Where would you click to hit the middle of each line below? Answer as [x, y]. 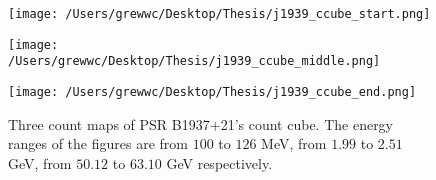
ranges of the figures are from [98, 143]
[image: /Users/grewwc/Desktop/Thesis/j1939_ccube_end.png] [212, 91]
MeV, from [294, 143]
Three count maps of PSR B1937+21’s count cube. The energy [201, 123]
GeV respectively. [219, 162]
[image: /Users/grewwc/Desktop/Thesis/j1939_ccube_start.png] [219, 14]
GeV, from [40, 162]
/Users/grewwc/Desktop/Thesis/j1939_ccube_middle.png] [194, 61]
